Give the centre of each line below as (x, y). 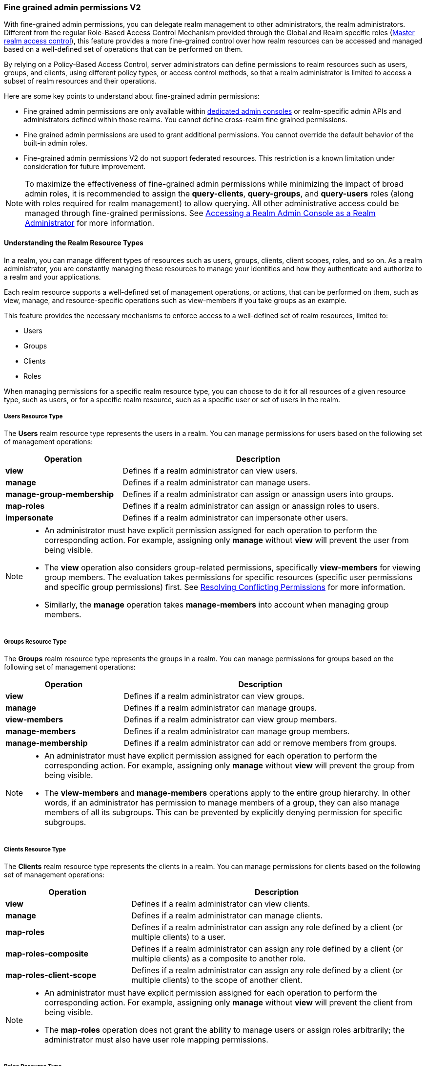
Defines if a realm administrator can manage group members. (237, 731)
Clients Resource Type (35, 849)
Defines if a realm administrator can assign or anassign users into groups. (258, 494)
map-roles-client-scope (51, 975)
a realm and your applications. (52, 277)
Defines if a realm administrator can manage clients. (227, 915)
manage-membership (47, 743)
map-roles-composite (47, 953)
